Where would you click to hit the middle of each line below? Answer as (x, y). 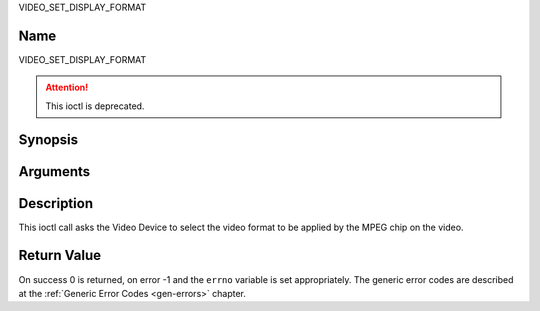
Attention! (67, 87)
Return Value (60, 255)
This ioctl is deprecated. (95, 106)
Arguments (54, 171)
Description (56, 203)
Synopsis (48, 139)
